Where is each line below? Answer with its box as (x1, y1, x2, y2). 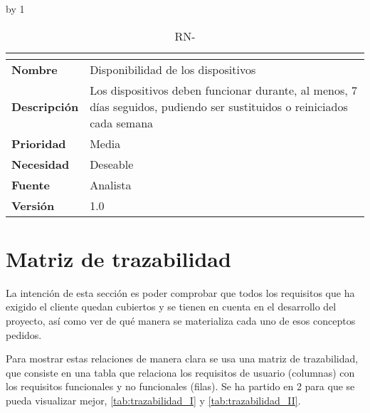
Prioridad (11, 135, 66, 152)
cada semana (90, 114, 154, 131)
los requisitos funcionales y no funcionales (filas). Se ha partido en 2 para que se (6, 379, 355, 394)
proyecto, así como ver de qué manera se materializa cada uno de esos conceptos (6, 313, 356, 328)
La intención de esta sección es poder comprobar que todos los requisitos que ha (6, 285, 355, 300)
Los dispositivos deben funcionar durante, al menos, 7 (90, 81, 358, 98)
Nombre (11, 61, 58, 78)
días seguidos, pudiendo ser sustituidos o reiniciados (90, 98, 348, 115)
